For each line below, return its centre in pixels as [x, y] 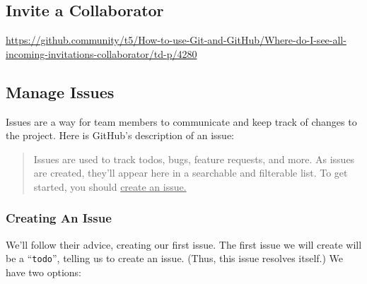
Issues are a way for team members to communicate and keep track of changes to [181, 121]
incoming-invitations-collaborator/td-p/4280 [101, 53]
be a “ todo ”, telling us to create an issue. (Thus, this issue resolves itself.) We [175, 258]
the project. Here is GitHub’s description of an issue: [120, 135]
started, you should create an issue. [110, 186]
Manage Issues [60, 91]
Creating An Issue [59, 218]
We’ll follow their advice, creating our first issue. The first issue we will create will [184, 244]
